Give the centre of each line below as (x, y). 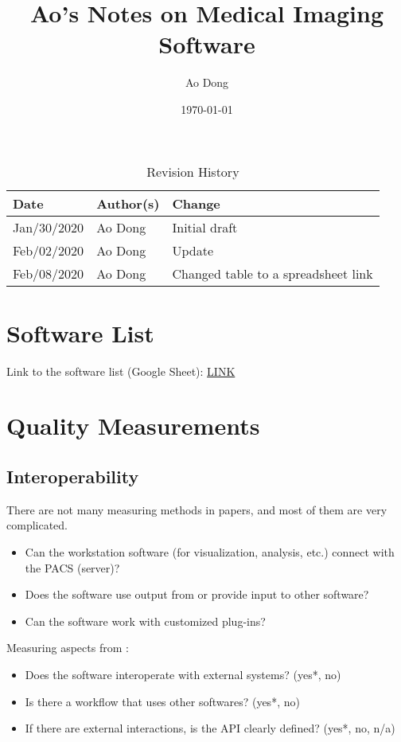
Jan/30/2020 (49, 227)
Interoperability (73, 476)
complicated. (37, 525)
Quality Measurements (133, 426)
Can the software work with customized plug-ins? (145, 621)
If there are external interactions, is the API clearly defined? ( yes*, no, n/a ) (210, 728)
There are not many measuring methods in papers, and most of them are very (197, 509)
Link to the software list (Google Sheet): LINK (121, 371)
